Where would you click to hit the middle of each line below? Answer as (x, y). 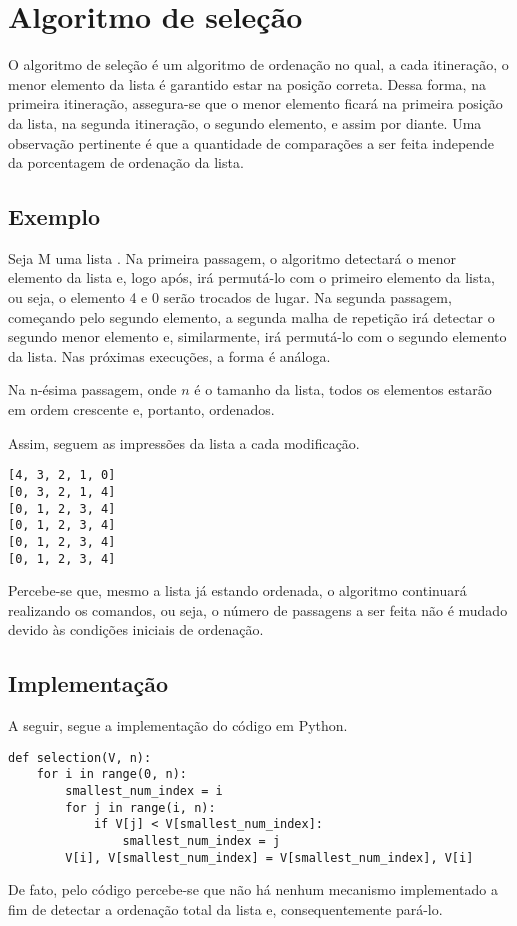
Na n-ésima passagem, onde (92, 389)
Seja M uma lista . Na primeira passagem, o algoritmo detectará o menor (232, 257)
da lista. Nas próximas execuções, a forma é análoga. (169, 355)
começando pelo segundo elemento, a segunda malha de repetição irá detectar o (251, 316)
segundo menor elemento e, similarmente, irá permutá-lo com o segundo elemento (257, 336)
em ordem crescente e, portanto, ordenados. (141, 409)
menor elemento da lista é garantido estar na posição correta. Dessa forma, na (247, 83)
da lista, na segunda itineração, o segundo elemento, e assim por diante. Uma (245, 122)
